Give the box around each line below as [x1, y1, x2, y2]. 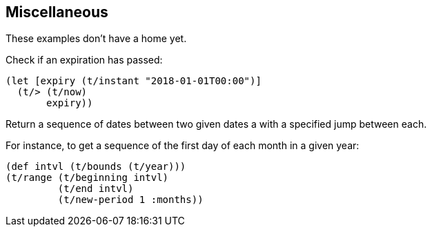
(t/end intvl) [57, 183, 134, 195]
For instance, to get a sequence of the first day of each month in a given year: [6, 139, 360, 152]
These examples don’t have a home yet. [6, 32, 187, 45]
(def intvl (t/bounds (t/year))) [6, 161, 186, 173]
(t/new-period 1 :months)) [57, 194, 204, 206]
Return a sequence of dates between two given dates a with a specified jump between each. [6, 118, 427, 130]
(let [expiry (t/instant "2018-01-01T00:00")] [6, 75, 262, 87]
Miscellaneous [6, 3, 108, 21]
